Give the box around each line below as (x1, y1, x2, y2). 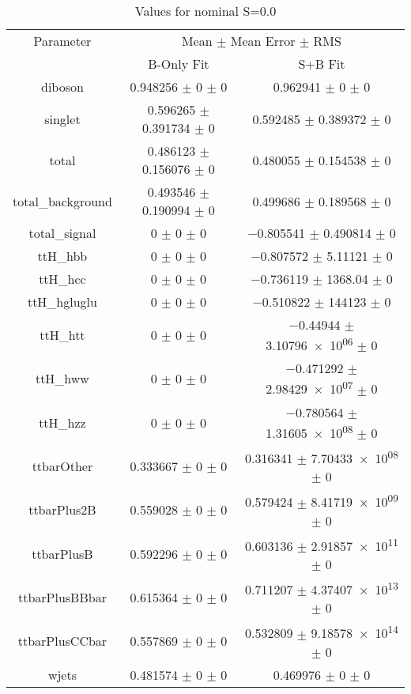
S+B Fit (298, 55, 345, 73)
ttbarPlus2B (28, 500, 96, 519)
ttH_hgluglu (27, 292, 97, 311)
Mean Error (230, 32, 296, 50)
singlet (44, 109, 81, 128)
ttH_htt (40, 326, 85, 345)
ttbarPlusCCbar (17, 632, 107, 651)
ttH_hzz (39, 413, 86, 432)
